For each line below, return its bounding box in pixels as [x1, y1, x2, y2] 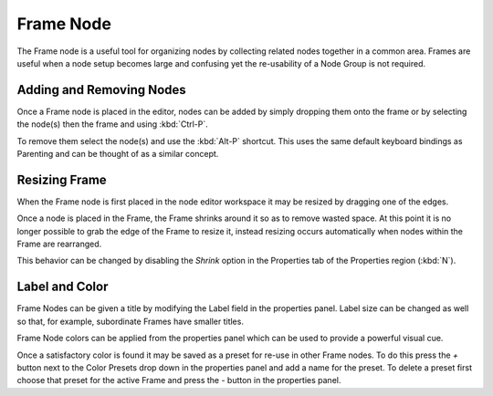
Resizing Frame [16, 172, 107, 187]
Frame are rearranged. [16, 238, 102, 250]
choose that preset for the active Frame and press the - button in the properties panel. [16, 375, 341, 386]
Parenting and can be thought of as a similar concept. [16, 149, 219, 160]
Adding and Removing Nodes [16, 82, 186, 98]
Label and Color [16, 279, 109, 295]
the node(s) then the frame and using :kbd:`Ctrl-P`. [16, 119, 209, 130]
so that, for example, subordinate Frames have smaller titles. [16, 316, 244, 327]
